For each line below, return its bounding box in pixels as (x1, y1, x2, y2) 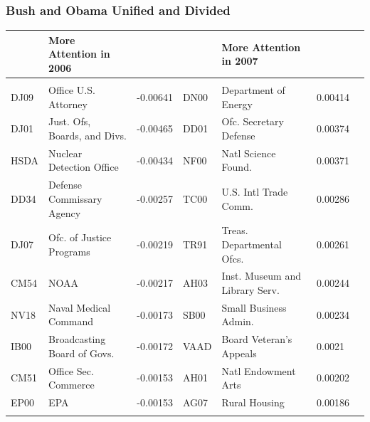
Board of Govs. (48, 345, 115, 360)
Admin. (221, 314, 254, 329)
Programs (48, 243, 90, 258)
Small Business (221, 300, 287, 315)
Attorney (48, 96, 88, 111)
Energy (221, 96, 253, 111)
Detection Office (48, 159, 119, 174)
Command (48, 314, 94, 329)
